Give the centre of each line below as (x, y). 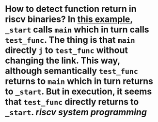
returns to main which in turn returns (79, 81)
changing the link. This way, (63, 61)
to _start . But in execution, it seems (79, 92)
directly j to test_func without (67, 50)
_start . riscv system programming (76, 112)
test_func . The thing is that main (70, 40)
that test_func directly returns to (72, 102)
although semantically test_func (71, 71)
